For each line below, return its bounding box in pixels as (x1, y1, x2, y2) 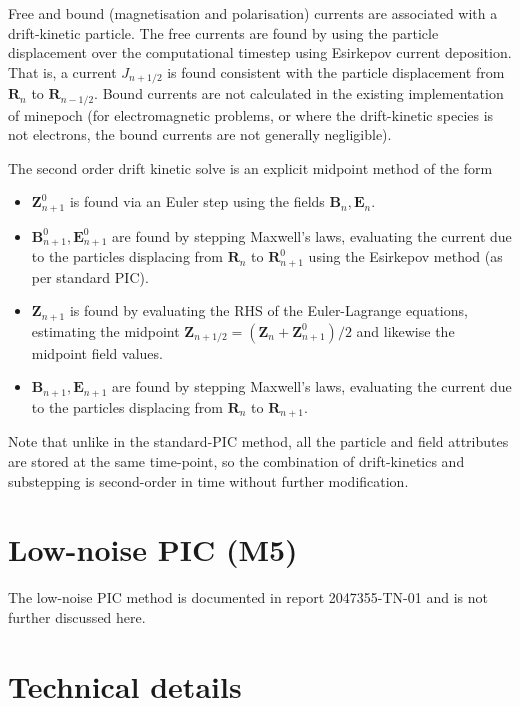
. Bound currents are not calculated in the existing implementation (94, 83, 504, 104)
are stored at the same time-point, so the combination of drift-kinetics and (8, 450, 465, 471)
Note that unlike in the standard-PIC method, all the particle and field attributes (8, 431, 509, 452)
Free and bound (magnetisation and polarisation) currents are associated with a (8, 3, 498, 23)
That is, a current (8, 61, 117, 82)
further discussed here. (8, 606, 146, 627)
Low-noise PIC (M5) (8, 529, 298, 570)
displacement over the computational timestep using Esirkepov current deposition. (8, 42, 512, 63)
